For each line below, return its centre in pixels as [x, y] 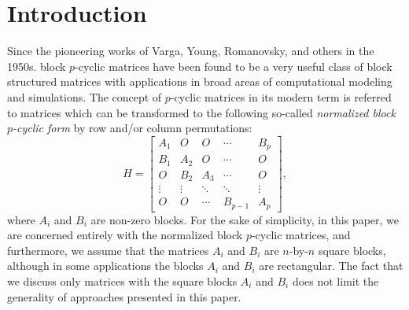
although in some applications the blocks [105, 266]
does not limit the [335, 281]
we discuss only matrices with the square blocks [122, 281]
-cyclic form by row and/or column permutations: [133, 128]
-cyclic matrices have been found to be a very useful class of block [234, 66]
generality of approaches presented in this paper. [124, 296]
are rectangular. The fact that [331, 266]
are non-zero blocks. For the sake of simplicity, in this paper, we [245, 219]
